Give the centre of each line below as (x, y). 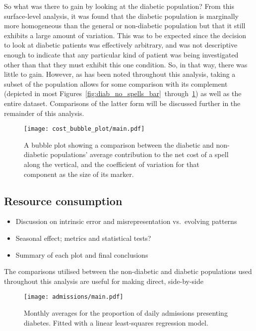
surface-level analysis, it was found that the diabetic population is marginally (122, 16)
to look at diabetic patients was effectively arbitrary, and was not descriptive (121, 45)
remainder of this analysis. (44, 113)
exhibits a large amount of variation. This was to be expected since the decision (125, 35)
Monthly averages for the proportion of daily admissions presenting (126, 312)
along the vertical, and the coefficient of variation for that (112, 164)
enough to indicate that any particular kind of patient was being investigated (121, 54)
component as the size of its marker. (79, 174)
